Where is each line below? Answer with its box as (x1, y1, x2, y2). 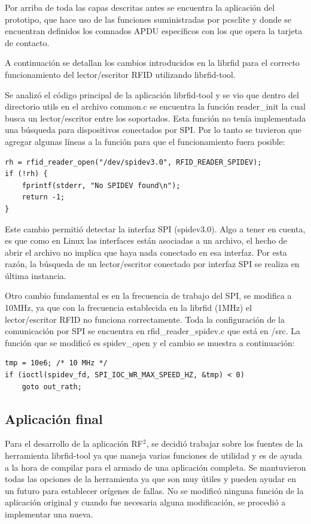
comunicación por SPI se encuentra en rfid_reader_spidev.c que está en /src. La (5, 325, 301, 337)
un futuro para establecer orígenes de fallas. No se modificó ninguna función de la (5, 484, 304, 496)
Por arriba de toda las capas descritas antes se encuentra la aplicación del (5, 1, 275, 13)
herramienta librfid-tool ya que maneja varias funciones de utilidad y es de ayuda (5, 449, 303, 462)
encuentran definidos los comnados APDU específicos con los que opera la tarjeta (5, 25, 303, 37)
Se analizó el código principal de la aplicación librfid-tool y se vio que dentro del (5, 88, 299, 101)
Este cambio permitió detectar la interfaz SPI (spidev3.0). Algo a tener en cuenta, (5, 222, 306, 235)
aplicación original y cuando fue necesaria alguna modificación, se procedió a (5, 496, 286, 508)
